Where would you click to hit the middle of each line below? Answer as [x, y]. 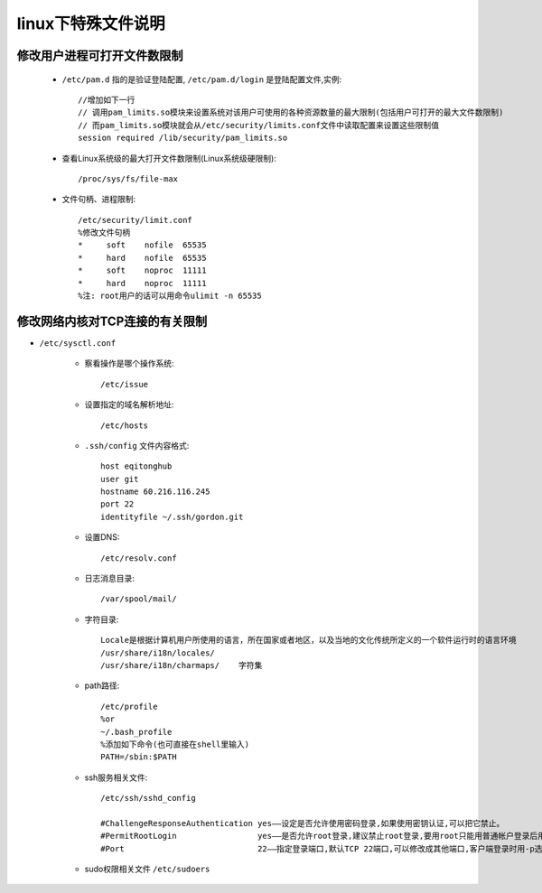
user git [120, 479]
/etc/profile [129, 706]
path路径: [102, 685]
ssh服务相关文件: [116, 777]
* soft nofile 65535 [142, 245]
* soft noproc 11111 [142, 270]
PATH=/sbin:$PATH [139, 757]
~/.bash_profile [136, 732]
